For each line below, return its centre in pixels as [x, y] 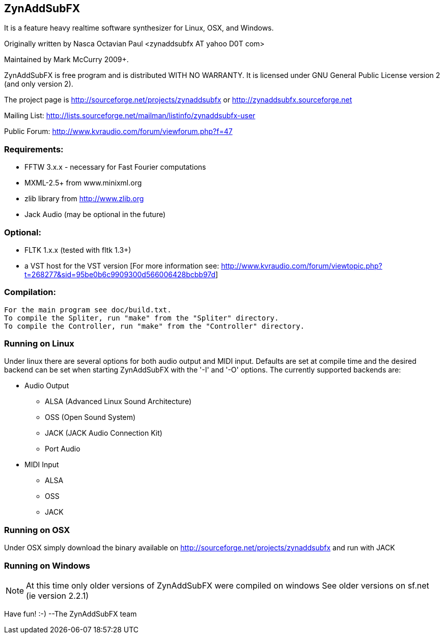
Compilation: [30, 292]
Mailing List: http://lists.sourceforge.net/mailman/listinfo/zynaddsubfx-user [130, 116]
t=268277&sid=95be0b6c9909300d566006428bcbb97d [120, 274]
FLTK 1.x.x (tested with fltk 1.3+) [78, 250]
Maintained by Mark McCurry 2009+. [66, 60]
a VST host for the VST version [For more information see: [122, 265]
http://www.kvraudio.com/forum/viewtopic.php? [302, 265]
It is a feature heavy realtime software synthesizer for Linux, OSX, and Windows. [139, 28]
